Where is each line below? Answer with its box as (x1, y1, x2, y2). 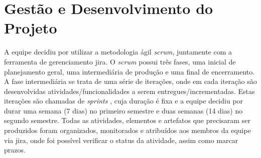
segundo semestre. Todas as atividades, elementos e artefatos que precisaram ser (4, 115, 250, 125)
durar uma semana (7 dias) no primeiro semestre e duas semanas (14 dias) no (4, 105, 243, 115)
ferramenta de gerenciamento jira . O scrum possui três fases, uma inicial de (4, 56, 236, 66)
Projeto (4, 17, 57, 38)
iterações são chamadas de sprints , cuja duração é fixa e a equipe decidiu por (4, 95, 243, 106)
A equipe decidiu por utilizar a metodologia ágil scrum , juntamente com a (4, 46, 232, 57)
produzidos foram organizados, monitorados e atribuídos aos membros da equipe (4, 125, 251, 135)
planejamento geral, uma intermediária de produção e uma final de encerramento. (4, 66, 255, 76)
